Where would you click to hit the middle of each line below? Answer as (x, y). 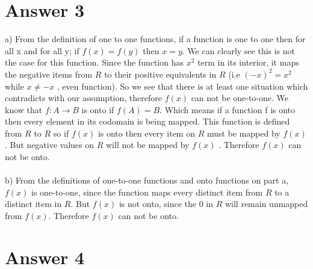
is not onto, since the (157, 204)
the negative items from (49, 74)
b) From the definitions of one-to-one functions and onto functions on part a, (147, 180)
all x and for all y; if (42, 50)
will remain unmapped (266, 204)
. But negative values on (50, 145)
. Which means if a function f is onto (228, 109)
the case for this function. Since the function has (95, 62)
